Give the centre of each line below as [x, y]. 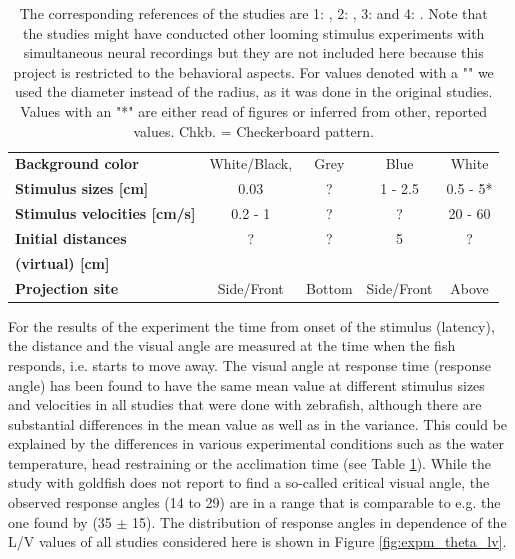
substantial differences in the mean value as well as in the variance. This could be [258, 423]
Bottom [329, 287]
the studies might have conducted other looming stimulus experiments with [254, 32]
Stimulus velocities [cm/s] [105, 213]
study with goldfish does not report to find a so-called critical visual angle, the [249, 482]
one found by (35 [60, 521]
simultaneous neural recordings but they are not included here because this [253, 52]
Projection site [67, 287]
